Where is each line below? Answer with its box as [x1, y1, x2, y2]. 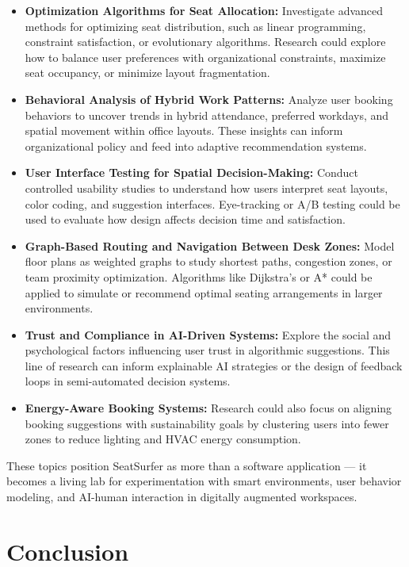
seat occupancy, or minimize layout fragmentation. [25, 64, 270, 81]
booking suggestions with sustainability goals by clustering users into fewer [25, 415, 389, 431]
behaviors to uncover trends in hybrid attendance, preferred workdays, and [25, 106, 389, 123]
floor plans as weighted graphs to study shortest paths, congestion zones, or [25, 253, 392, 270]
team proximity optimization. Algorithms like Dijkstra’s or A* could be [25, 268, 373, 285]
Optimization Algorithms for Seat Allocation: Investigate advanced [25, 2, 384, 18]
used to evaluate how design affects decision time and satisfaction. [25, 211, 346, 228]
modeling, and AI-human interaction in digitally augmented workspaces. [6, 488, 357, 505]
